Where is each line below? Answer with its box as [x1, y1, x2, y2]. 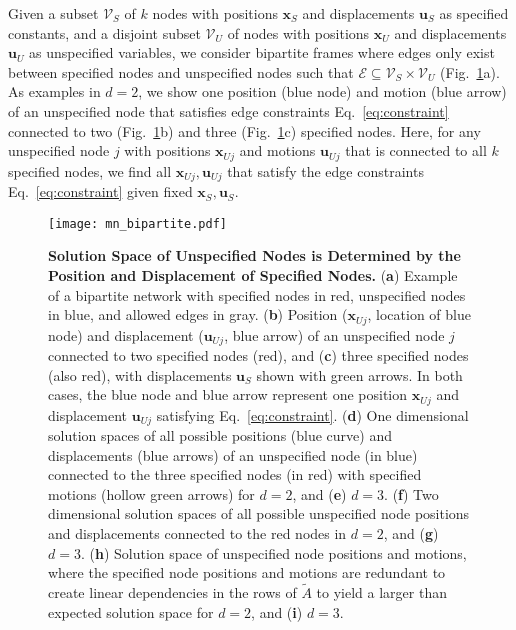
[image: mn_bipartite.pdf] [48, 216, 227, 231]
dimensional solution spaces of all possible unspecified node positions [48, 503, 470, 524]
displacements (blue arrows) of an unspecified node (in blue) [48, 444, 418, 465]
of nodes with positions [227, 22, 370, 43]
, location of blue [367, 304, 471, 325]
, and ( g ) [383, 523, 439, 544]
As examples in [8, 81, 101, 102]
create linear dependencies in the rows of [48, 582, 297, 603]
